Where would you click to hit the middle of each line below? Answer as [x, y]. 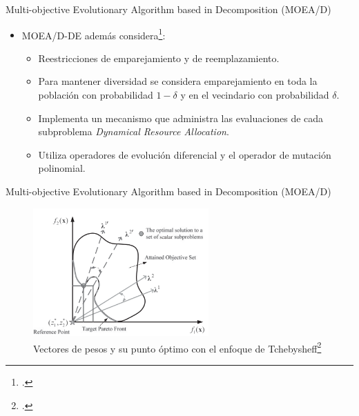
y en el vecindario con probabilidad [255, 95]
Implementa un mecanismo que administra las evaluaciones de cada [181, 118]
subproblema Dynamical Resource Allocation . [134, 131]
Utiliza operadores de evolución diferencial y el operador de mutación [185, 154]
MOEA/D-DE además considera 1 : [94, 34]
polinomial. [62, 168]
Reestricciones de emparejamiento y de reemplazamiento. [159, 58]
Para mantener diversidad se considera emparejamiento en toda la [178, 81]
